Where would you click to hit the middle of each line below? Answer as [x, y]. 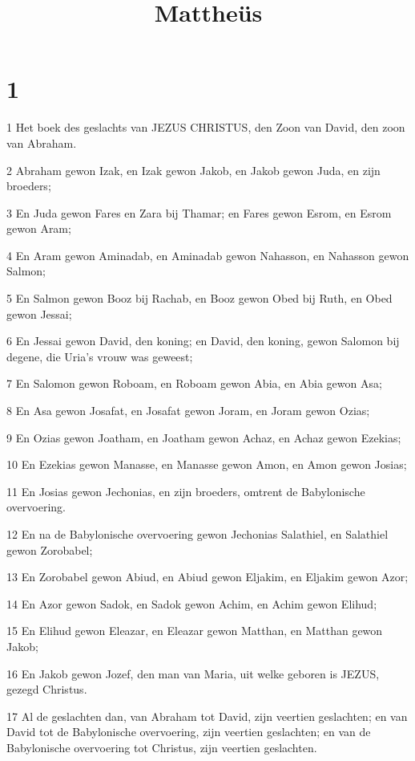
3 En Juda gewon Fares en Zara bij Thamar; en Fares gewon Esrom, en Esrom [199, 212]
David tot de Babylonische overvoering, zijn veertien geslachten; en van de [189, 732]
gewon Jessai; [39, 313]
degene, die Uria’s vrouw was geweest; [100, 356]
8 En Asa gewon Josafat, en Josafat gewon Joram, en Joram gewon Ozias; [188, 411]
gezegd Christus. [47, 689]
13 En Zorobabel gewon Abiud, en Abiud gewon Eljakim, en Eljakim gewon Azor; [207, 577]
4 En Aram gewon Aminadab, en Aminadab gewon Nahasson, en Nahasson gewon [208, 255]
